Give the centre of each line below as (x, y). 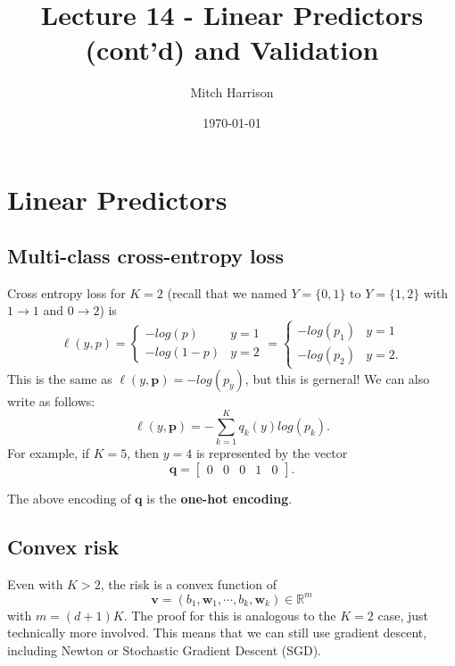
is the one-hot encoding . (219, 498)
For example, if (49, 453)
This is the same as (60, 378)
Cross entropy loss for (66, 292)
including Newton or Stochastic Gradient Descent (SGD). (165, 650)
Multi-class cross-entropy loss (145, 256)
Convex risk (63, 546)
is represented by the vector (272, 453)
